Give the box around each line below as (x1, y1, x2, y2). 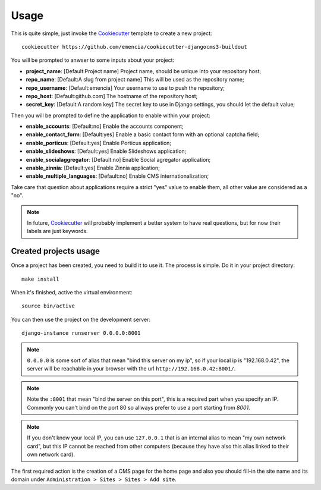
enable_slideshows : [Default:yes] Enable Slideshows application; (26, 147, 187, 155)
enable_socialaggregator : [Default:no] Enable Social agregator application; (26, 156, 211, 163)
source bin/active (21, 303, 75, 309)
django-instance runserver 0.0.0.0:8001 (21, 330, 141, 337)
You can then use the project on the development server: (11, 316, 151, 323)
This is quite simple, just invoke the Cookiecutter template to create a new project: (11, 30, 212, 37)
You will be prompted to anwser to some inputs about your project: (11, 56, 175, 64)
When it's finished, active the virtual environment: (11, 289, 133, 296)
